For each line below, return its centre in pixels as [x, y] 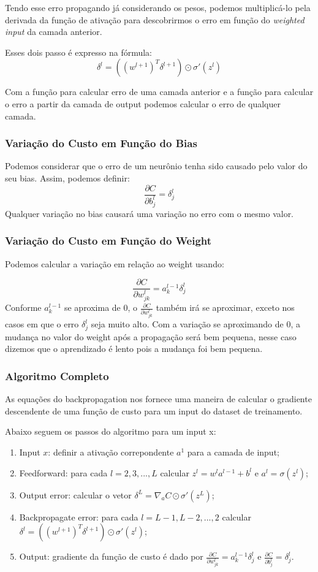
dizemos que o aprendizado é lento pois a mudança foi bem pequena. [134, 349]
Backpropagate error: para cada [79, 517]
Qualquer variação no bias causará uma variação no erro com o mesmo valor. [150, 213]
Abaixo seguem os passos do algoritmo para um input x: [111, 431]
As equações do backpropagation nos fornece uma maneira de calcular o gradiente [158, 399]
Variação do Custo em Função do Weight [108, 241]
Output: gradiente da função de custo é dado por [111, 556]
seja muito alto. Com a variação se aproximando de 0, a [195, 324]
